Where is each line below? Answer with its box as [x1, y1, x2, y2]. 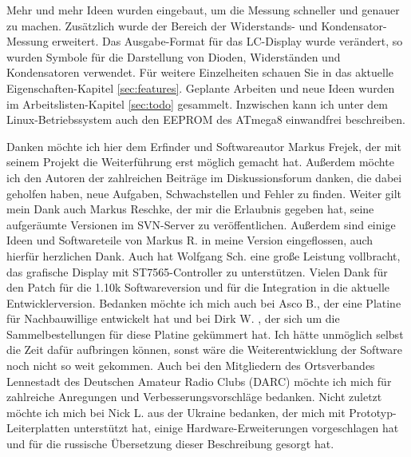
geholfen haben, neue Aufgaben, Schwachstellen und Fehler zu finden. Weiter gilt [6, 185, 402, 201]
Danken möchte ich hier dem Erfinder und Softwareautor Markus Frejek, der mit [6, 137, 401, 154]
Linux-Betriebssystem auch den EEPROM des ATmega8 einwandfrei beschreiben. [6, 111, 405, 128]
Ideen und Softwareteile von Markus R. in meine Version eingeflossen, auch [6, 232, 373, 248]
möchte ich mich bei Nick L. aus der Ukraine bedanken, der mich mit [6, 403, 346, 420]
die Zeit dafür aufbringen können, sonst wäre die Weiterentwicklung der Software [6, 341, 402, 358]
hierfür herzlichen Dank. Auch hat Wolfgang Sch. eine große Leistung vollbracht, [6, 247, 401, 264]
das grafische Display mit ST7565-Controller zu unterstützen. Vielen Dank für [6, 263, 388, 280]
